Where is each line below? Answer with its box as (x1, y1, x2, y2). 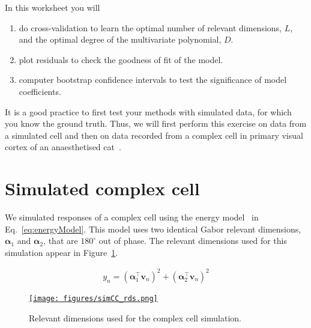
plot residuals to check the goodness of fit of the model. (19, 53, 223, 65)
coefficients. (19, 85, 61, 97)
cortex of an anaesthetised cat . (5, 141, 121, 153)
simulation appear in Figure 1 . (5, 246, 118, 258)
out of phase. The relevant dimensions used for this (98, 234, 287, 247)
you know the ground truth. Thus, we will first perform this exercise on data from (5, 117, 307, 130)
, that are (43, 234, 78, 247)
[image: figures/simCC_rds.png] (29, 294, 158, 303)
